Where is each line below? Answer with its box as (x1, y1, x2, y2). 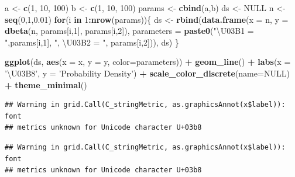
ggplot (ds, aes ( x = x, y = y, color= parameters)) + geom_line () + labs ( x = (5, 55, 291, 68)
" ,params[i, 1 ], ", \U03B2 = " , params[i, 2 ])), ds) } (5, 36, 179, 48)
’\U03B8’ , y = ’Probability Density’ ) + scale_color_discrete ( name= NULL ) (5, 67, 290, 79)
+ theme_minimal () (5, 78, 87, 91)
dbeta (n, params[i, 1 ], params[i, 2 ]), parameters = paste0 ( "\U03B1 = (5, 25, 254, 37)
